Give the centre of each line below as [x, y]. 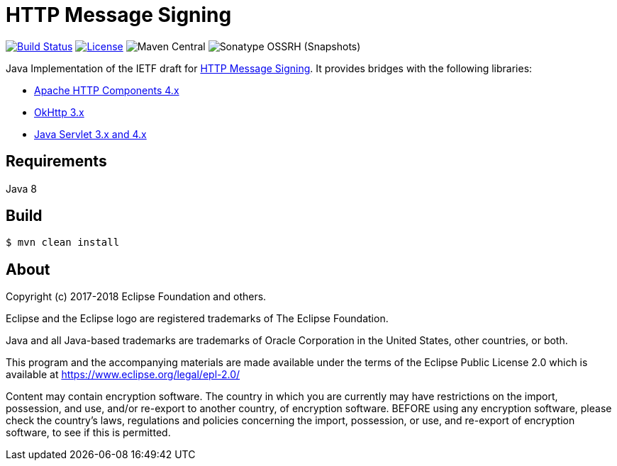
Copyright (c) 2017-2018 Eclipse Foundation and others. [136, 297]
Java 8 [21, 188]
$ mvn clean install [63, 243]
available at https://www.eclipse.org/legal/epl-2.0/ [123, 375]
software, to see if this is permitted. [88, 433]
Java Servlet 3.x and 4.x [90, 134]
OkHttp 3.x [59, 112]
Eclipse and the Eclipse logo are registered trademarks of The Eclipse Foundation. [197, 319]
